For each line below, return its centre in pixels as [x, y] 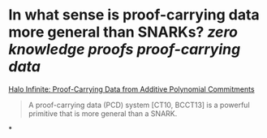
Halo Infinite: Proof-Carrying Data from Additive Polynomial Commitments [131, 89]
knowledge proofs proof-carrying [125, 50]
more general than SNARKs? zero [123, 32]
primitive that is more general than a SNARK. [103, 113]
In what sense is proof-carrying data [134, 15]
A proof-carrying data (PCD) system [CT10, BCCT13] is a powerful [139, 105]
